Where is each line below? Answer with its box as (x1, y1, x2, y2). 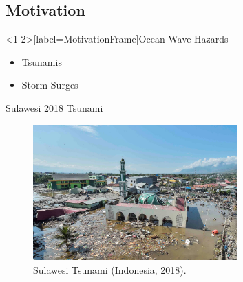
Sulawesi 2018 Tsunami (6, 100, 103, 115)
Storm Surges (21, 78, 78, 92)
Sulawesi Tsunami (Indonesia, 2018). (33, 262, 187, 277)
